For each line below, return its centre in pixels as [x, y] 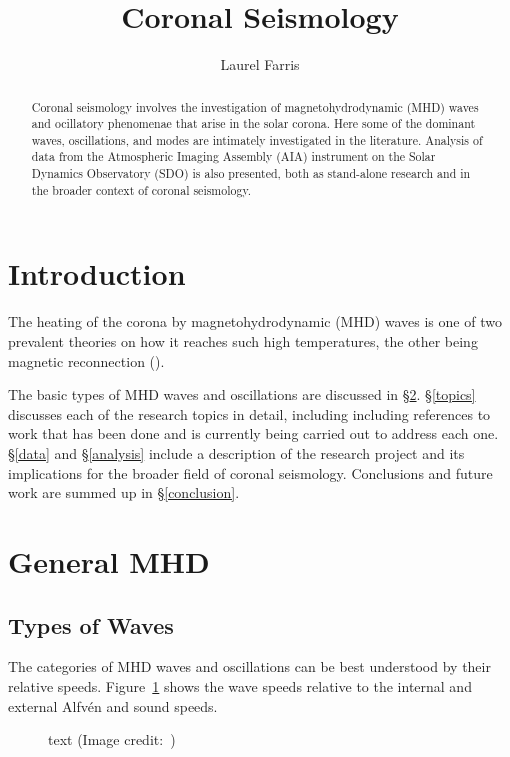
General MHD [109, 560]
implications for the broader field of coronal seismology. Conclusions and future [250, 472]
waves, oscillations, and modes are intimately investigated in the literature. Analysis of [257, 139]
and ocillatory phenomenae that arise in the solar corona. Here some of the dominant [253, 123]
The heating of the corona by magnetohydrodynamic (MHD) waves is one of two [255, 321]
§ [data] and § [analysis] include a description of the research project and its [236, 452]
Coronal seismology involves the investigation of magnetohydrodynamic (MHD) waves [255, 106]
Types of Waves [91, 624]
